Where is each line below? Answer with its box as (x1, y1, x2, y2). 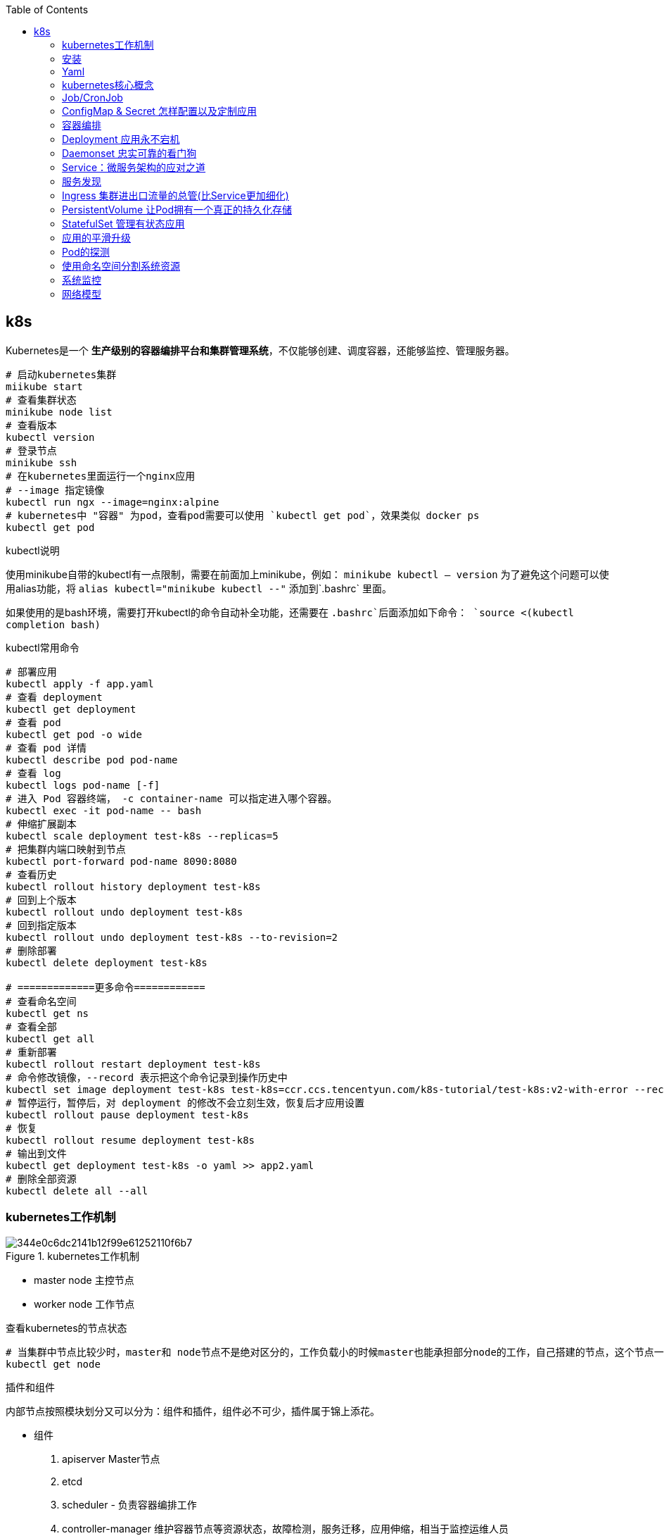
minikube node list (6, 406, 113, 418)
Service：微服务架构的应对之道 (62, 161, 206, 173)
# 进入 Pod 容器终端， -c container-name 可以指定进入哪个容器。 (6, 792, 338, 804)
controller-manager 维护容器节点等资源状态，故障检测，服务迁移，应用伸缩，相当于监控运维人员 (62, 1522, 509, 1535)
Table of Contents (6, 4, 89, 15)
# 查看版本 (6, 419, 57, 431)
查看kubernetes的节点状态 (6, 1321, 127, 1334)
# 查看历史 (6, 868, 57, 880)
